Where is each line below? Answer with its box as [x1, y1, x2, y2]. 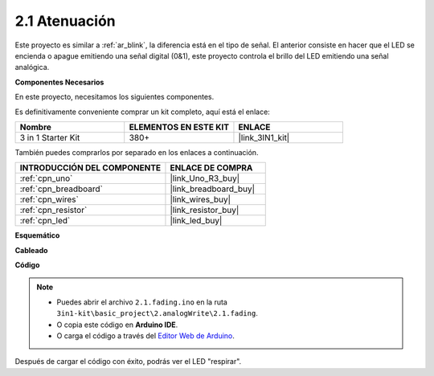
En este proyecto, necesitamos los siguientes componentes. [14, 92, 215, 102]
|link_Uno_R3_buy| [170, 173, 240, 184]
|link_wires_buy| [170, 194, 231, 205]
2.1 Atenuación [14, 12, 116, 30]
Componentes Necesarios [14, 77, 104, 87]
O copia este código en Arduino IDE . [56, 320, 178, 329]
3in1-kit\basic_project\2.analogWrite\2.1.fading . [56, 309, 259, 318]
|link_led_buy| [170, 215, 223, 227]
